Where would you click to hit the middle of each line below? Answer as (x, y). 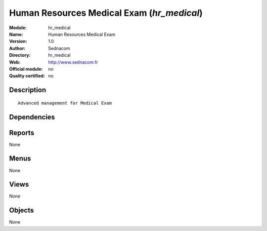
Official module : (26, 69)
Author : (17, 48)
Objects (22, 211)
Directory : (20, 55)
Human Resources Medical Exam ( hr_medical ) (106, 13)
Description (28, 90)
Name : (16, 34)
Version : (18, 41)
